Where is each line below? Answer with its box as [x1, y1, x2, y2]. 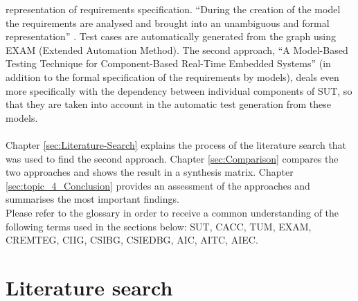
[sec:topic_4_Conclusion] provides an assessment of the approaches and [6, 178, 310, 192]
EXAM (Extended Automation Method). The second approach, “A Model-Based [6, 42, 348, 57]
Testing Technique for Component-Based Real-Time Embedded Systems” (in [6, 56, 331, 71]
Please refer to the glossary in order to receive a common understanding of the [6, 205, 339, 219]
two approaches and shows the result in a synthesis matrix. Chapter [6, 165, 294, 179]
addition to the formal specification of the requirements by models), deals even [6, 69, 339, 84]
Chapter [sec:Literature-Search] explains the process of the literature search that [6, 137, 347, 152]
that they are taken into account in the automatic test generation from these [6, 97, 332, 111]
